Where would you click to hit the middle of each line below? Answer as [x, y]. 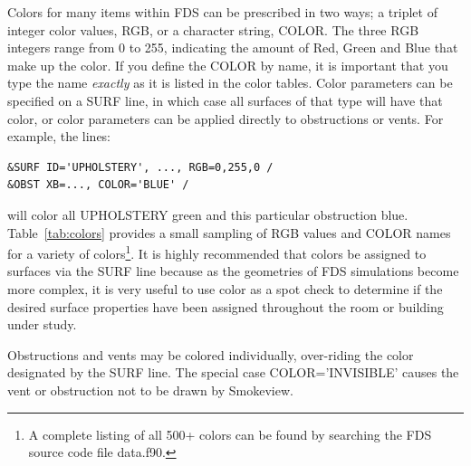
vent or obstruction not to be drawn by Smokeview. [150, 390]
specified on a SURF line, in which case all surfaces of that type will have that [225, 100]
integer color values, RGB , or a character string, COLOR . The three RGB [213, 29]
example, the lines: [59, 136]
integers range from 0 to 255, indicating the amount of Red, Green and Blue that [233, 48]
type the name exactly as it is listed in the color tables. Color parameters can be [230, 83]
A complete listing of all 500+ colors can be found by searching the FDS [230, 434]
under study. [42, 324]
